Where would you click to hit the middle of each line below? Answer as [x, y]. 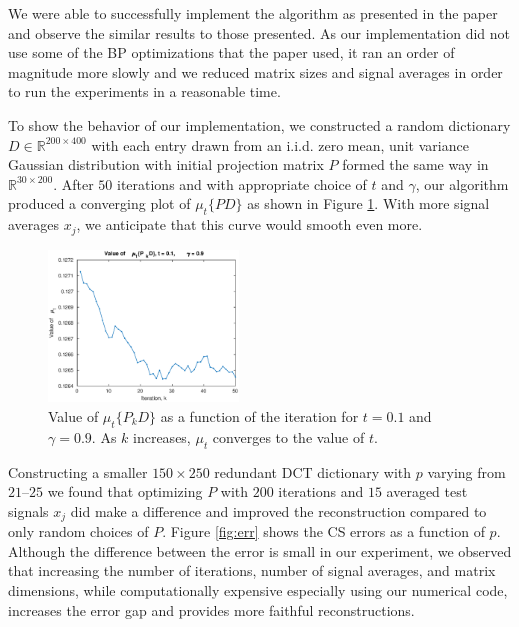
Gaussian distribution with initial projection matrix [166, 164]
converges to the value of [288, 436]
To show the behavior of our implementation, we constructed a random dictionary [259, 124]
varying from [466, 471]
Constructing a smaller [78, 471]
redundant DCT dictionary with [313, 471]
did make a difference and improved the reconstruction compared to [278, 510]
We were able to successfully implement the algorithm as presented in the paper [253, 13]
